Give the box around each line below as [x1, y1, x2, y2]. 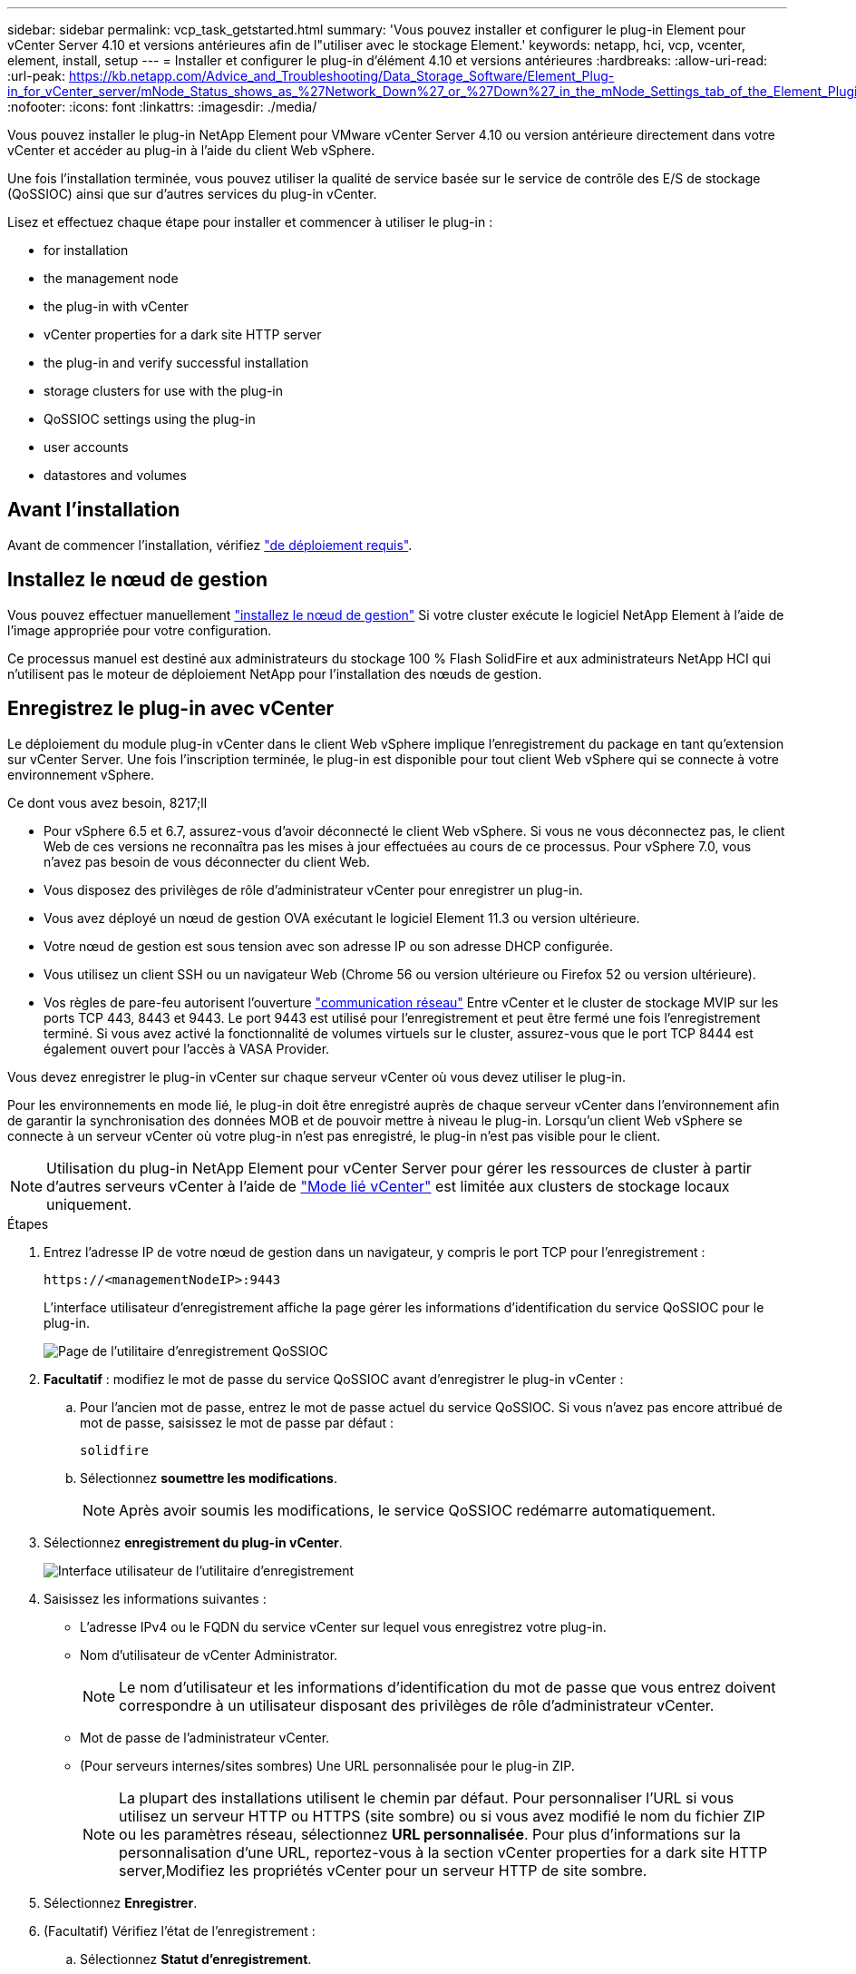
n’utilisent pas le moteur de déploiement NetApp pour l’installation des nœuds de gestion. [7, 665, 542, 682]
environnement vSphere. [7, 766, 154, 782]
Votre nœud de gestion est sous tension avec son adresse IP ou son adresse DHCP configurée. [44, 938, 613, 954]
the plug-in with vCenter [44, 299, 189, 314]
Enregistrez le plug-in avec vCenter [7, 697, 335, 721]
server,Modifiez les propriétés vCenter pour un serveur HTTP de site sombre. [119, 1861, 647, 1880]
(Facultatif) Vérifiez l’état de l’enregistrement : [44, 1922, 316, 1939]
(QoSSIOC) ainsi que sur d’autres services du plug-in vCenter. [7, 186, 377, 201]
